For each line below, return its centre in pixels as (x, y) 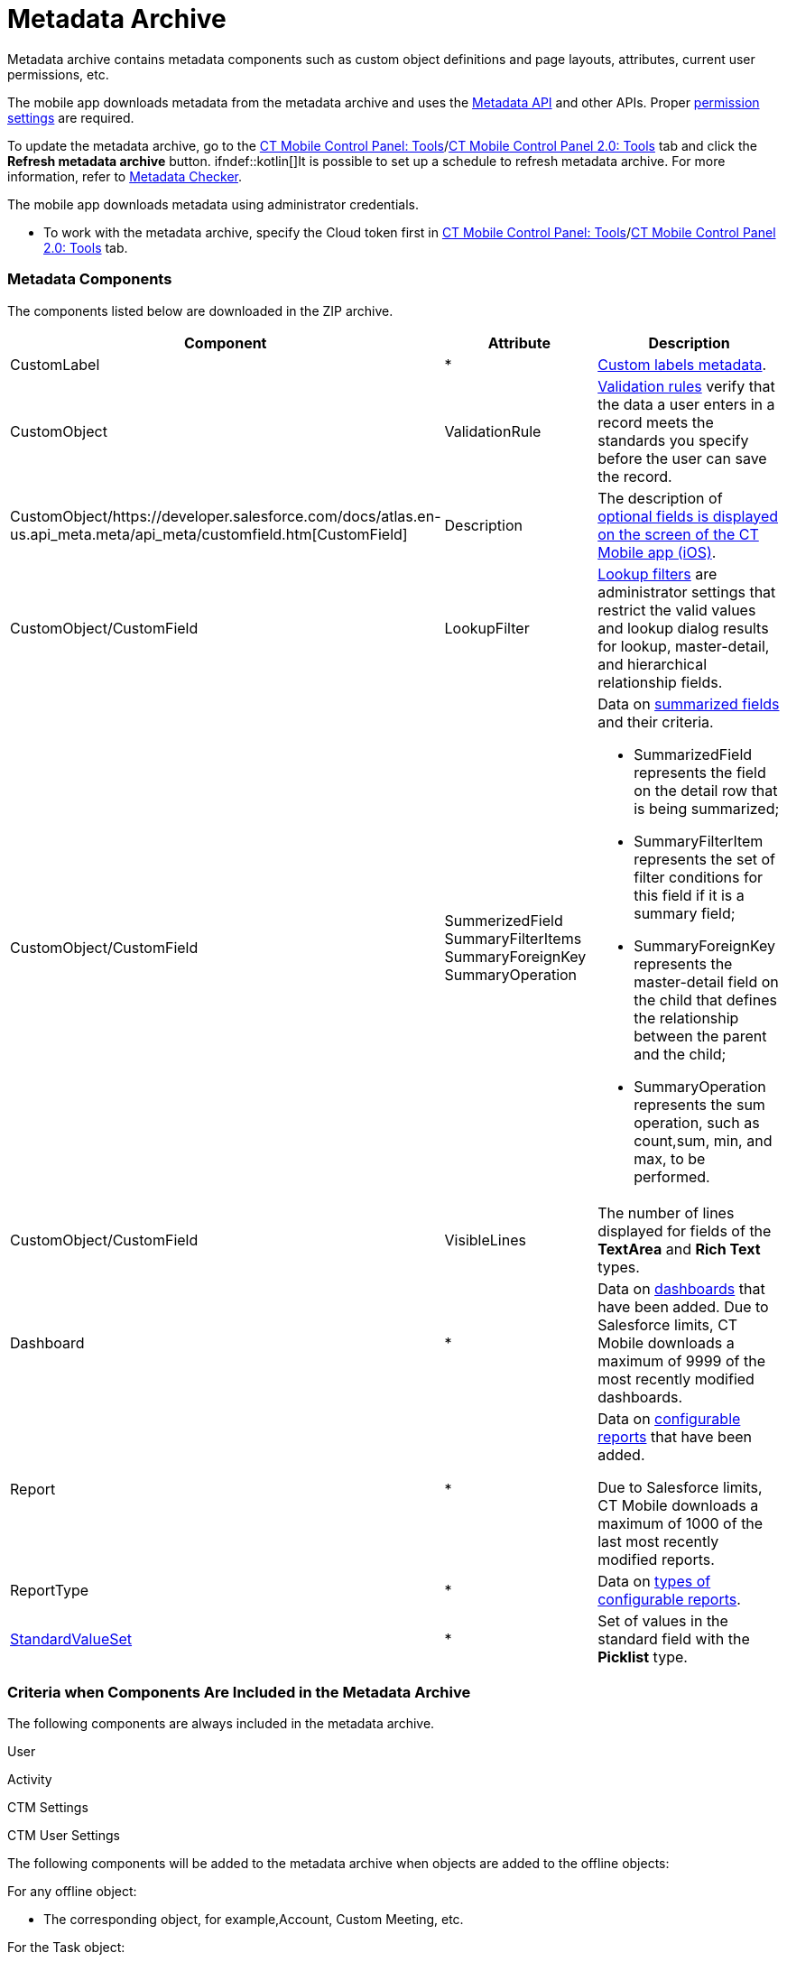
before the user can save (682, 458)
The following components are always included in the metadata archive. (221, 1724)
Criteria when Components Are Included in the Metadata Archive (239, 1692)
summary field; (685, 913)
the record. (635, 476)
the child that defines (705, 1000)
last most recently (658, 1541)
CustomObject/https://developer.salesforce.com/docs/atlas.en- (226, 516)
